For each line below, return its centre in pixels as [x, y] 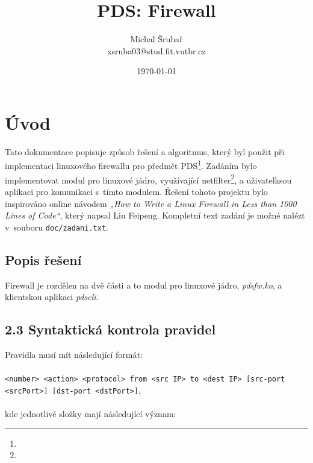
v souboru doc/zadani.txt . [57, 227]
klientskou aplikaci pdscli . [52, 297]
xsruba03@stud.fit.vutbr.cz [156, 50]
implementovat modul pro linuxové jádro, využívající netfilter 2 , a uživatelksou [148, 179]
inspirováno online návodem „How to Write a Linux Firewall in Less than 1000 [151, 203]
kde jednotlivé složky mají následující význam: [91, 414]
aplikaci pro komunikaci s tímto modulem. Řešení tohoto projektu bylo [136, 191]
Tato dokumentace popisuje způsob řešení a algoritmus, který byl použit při [145, 151]
